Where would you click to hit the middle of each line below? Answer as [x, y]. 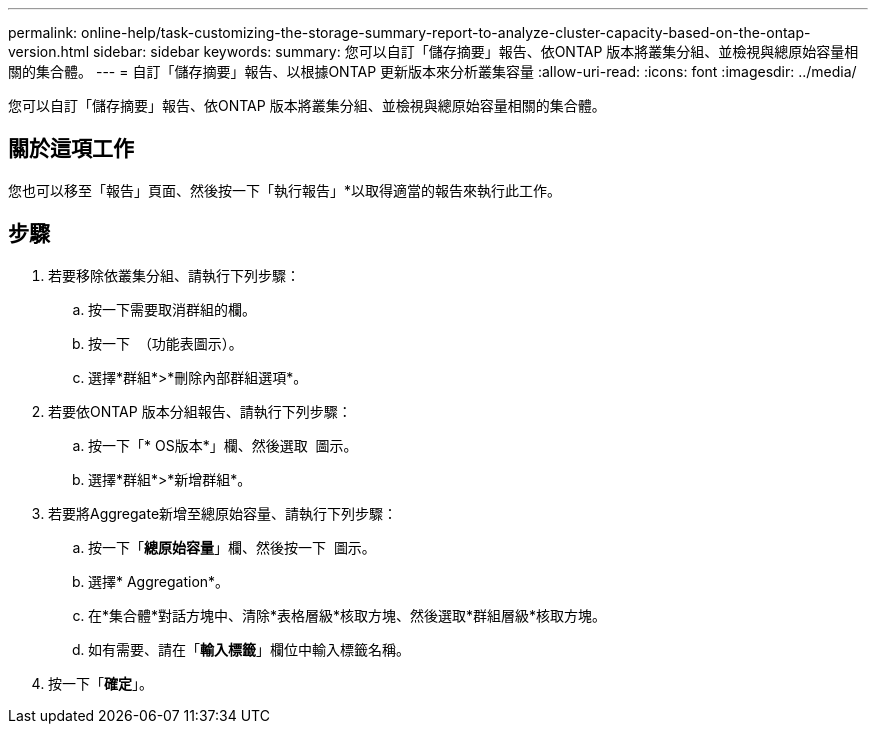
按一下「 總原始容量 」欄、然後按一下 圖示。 [232, 547]
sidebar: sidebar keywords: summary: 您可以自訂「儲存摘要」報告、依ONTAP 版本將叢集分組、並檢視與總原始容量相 [475, 51]
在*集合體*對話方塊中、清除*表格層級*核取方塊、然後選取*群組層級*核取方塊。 [347, 615]
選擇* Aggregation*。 [159, 581]
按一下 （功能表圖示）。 [165, 343]
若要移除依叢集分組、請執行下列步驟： [174, 275]
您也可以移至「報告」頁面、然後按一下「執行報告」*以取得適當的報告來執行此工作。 [285, 190]
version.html [49, 51]
